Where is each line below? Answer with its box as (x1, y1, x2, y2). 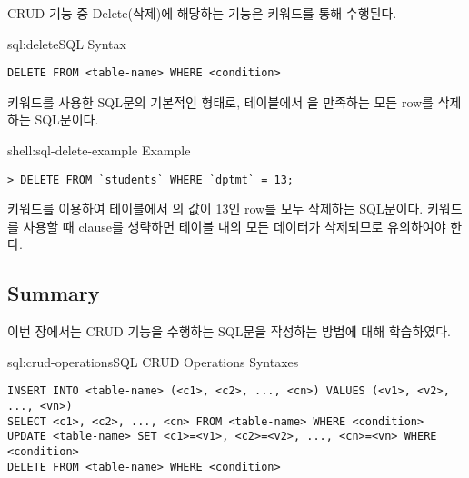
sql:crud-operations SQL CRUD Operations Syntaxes (7, 352, 299, 371)
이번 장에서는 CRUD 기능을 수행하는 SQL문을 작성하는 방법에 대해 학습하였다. (7, 322, 452, 341)
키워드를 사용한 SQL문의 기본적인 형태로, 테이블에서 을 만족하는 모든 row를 (7, 92, 434, 111)
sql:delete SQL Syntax (7, 34, 126, 53)
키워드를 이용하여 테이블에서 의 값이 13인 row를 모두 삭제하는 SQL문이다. (7, 199, 424, 218)
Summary (7, 279, 100, 307)
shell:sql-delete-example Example (7, 141, 191, 160)
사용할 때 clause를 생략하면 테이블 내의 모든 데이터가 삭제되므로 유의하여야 (23, 216, 446, 235)
